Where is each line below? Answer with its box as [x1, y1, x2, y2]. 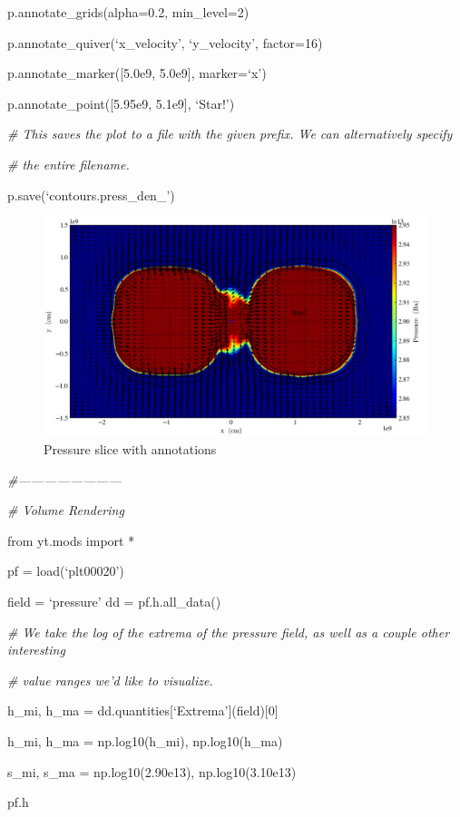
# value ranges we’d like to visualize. [7, 670, 213, 689]
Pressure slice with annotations [44, 439, 217, 458]
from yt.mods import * [7, 530, 135, 550]
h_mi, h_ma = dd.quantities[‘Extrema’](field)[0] [7, 701, 279, 720]
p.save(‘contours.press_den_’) [7, 185, 175, 204]
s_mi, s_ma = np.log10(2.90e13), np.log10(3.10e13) [7, 762, 297, 781]
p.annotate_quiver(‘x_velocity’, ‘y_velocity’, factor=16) [7, 33, 323, 52]
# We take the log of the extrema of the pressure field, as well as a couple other [7, 622, 450, 641]
